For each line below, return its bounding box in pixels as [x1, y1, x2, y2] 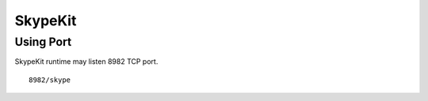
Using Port [14, 35, 72, 49]
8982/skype [29, 75, 71, 84]
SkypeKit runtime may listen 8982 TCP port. [14, 57, 159, 66]
